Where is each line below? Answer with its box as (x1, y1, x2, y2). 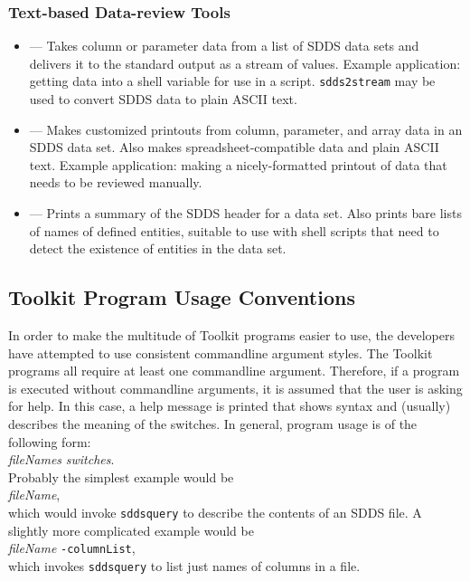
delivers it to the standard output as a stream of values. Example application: (29, 53, 461, 72)
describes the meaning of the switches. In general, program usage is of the (8, 414, 418, 433)
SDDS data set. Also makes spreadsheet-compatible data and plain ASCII (29, 138, 439, 157)
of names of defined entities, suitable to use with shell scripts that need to (29, 221, 439, 240)
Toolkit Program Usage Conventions (8, 283, 355, 311)
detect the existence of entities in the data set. (29, 239, 287, 258)
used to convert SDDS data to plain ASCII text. (29, 90, 297, 109)
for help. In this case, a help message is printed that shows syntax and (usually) (8, 396, 451, 415)
